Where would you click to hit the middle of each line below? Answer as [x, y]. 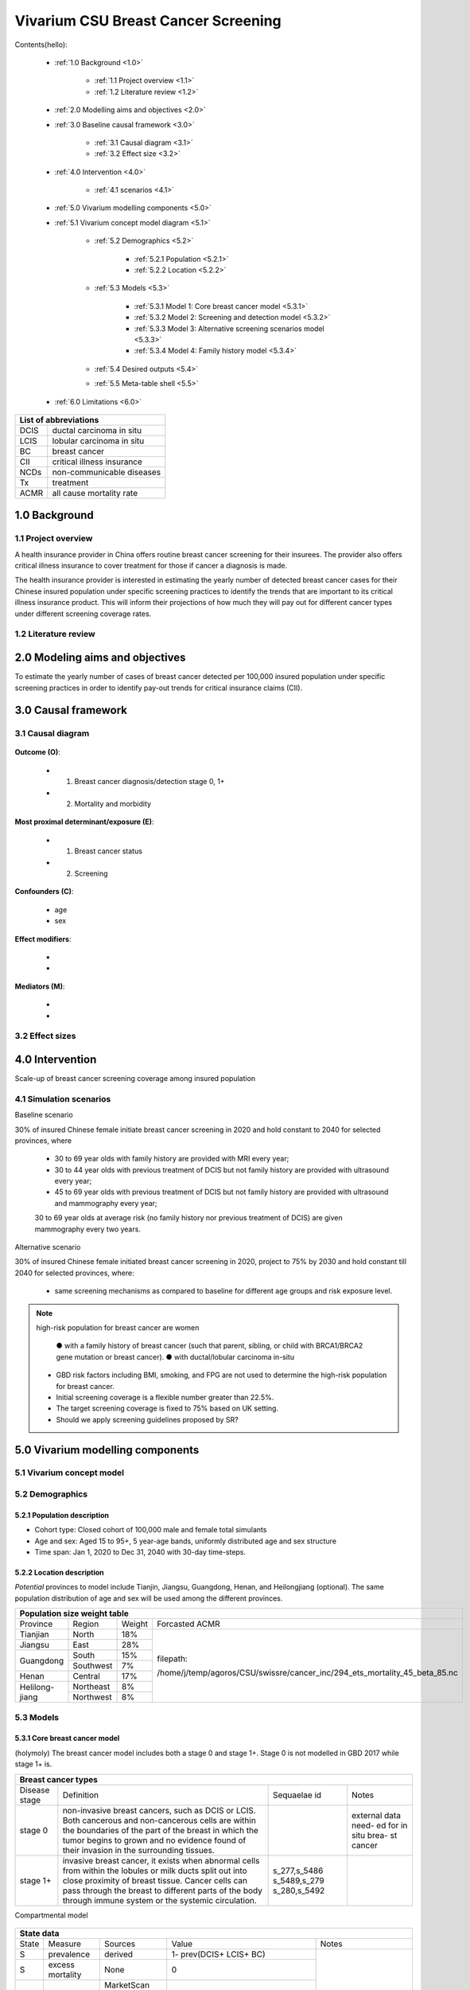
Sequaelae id [297, 1795]
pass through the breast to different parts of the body [162, 1890]
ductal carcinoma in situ [97, 430]
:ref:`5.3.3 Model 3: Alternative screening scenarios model [229, 328]
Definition [81, 1795]
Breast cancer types [59, 1779]
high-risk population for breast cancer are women [118, 1327]
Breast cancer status [109, 851]
